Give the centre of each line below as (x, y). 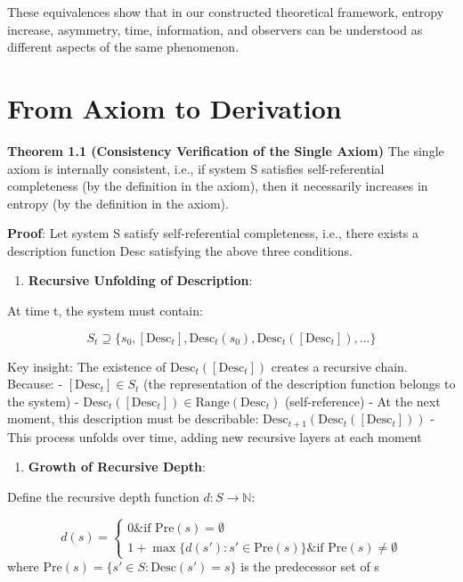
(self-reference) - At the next (362, 401)
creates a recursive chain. (339, 366)
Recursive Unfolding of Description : (140, 280)
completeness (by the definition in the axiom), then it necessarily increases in (218, 186)
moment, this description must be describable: (133, 418)
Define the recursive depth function (103, 497)
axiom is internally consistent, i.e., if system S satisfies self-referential (196, 168)
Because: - (35, 384)
